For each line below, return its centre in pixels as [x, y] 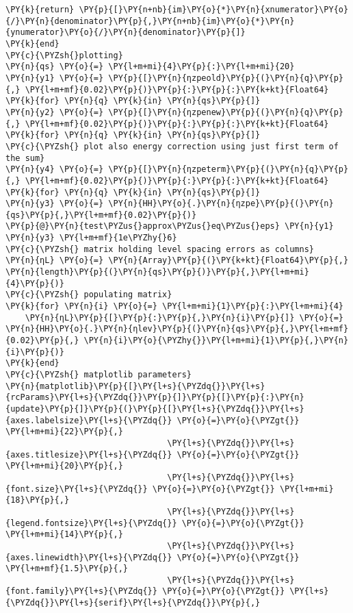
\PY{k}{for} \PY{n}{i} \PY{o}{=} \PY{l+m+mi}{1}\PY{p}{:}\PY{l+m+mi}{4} [174, 306]
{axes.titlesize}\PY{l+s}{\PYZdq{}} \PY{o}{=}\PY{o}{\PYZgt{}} [153, 454]
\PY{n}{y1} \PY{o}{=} [55, 78]
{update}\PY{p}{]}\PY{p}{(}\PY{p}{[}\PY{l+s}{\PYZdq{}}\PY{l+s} [155, 409]
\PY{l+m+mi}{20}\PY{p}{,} [64, 466]
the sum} [25, 158]
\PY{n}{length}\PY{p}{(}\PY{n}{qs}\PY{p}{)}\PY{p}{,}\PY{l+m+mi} [157, 272]
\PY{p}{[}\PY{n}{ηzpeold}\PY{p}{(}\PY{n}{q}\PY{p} [226, 78]
